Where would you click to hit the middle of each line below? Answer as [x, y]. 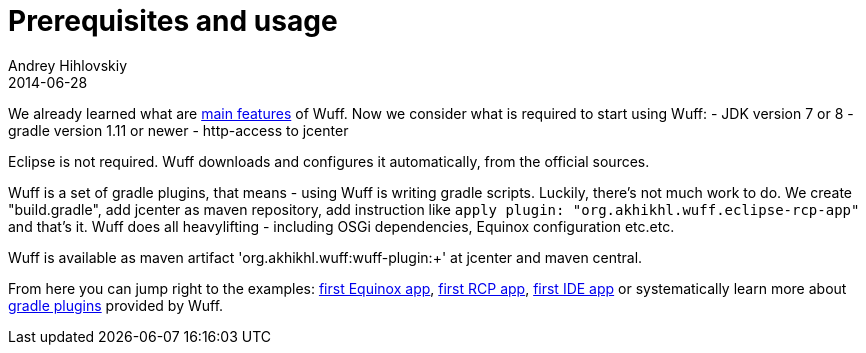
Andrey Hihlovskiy [68, 65]
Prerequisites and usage [173, 21]
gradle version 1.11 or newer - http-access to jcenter [178, 130]
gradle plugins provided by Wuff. [116, 305]
